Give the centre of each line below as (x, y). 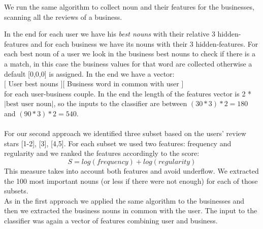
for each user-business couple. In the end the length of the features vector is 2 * (128, 93)
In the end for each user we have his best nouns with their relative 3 (110, 34)
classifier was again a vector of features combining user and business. (111, 220)
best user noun (29, 104)
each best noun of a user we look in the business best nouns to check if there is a (130, 54)
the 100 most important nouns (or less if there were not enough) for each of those (131, 181)
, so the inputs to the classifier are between (120, 103)
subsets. (16, 191)
